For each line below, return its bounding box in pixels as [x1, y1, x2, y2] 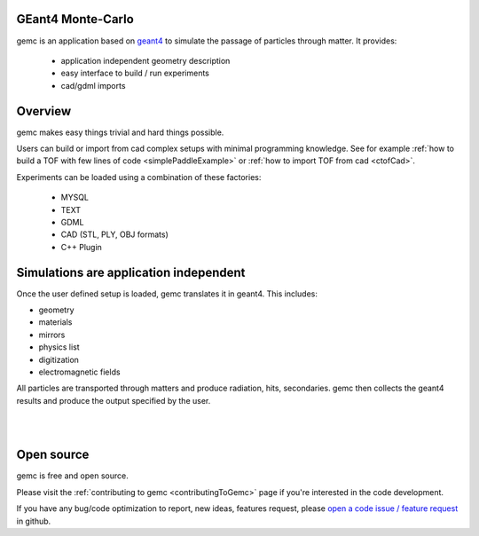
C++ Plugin [60, 241, 102, 252]
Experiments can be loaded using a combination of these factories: [16, 171, 262, 182]
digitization [38, 354, 80, 365]
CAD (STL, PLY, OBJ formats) [60, 229, 169, 240]
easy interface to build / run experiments [60, 67, 210, 79]
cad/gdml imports [60, 80, 126, 91]
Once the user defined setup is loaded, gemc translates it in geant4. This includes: [16, 288, 318, 299]
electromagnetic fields [38, 367, 121, 377]
